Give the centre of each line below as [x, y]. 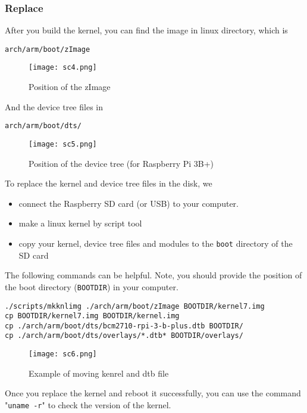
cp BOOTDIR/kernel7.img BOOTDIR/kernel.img [92, 316]
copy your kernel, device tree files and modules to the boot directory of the [156, 243]
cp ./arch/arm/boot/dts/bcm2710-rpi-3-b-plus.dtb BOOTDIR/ [124, 326]
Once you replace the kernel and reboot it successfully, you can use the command [153, 393]
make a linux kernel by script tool [80, 223]
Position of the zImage [70, 87]
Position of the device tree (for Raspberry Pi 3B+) [121, 163]
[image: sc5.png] [63, 144]
